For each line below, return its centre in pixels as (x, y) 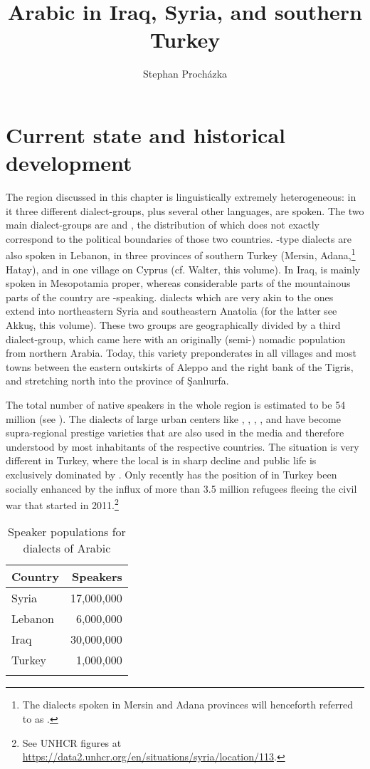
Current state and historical (146, 134)
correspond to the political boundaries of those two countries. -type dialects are (179, 238)
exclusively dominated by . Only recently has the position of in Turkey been (171, 474)
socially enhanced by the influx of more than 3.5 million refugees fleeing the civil (181, 488)
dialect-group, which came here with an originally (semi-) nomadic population (176, 339)
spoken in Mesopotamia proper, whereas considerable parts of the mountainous (178, 283)
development (69, 163)
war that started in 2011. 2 (62, 504)
